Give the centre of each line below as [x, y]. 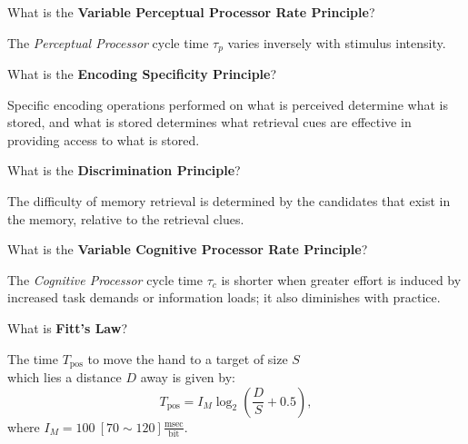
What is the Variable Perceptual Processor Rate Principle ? [191, 12]
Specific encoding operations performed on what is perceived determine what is [228, 104]
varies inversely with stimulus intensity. [337, 42]
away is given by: [188, 377]
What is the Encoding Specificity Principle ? [142, 74]
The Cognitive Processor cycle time [105, 279]
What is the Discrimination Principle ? [124, 170]
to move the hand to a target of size [188, 358]
